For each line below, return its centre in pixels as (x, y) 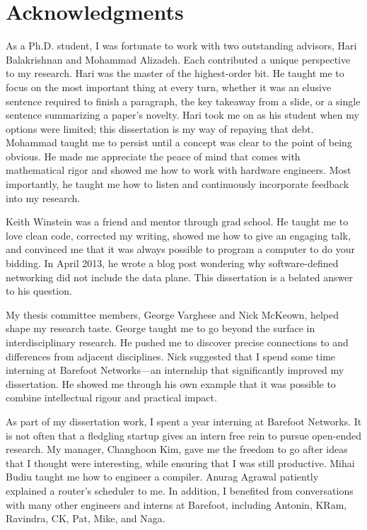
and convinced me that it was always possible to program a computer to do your (180, 249)
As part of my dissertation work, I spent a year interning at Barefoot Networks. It (184, 421)
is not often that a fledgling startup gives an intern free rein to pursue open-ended (183, 435)
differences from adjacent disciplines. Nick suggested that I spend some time (171, 356)
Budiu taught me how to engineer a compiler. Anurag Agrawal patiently (162, 477)
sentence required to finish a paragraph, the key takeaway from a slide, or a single (183, 101)
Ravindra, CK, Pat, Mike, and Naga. (86, 518)
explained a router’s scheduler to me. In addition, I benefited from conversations (180, 490)
